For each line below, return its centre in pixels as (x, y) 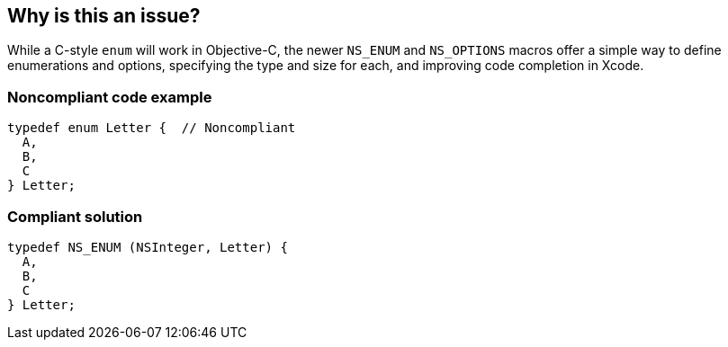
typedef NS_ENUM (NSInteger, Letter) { (148, 247)
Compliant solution (75, 216)
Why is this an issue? (104, 16)
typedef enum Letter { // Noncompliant (152, 128)
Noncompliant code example (110, 97)
